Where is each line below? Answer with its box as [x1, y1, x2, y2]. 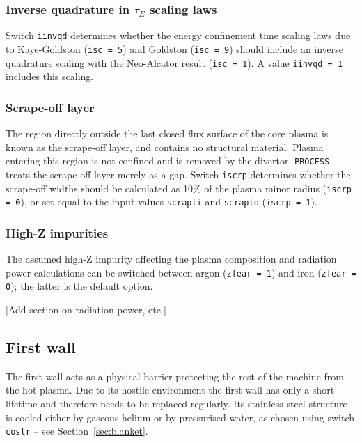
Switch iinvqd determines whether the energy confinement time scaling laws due [6, 28, 351, 42]
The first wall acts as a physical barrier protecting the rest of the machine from [6, 368, 344, 383]
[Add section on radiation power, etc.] [6, 302, 166, 316]
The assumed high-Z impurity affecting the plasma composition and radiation [6, 251, 337, 266]
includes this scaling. [6, 69, 94, 84]
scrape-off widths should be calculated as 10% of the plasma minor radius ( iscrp [6, 180, 352, 195]
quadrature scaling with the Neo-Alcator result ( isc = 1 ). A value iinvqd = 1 [6, 55, 343, 70]
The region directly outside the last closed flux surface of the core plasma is [6, 126, 329, 140]
